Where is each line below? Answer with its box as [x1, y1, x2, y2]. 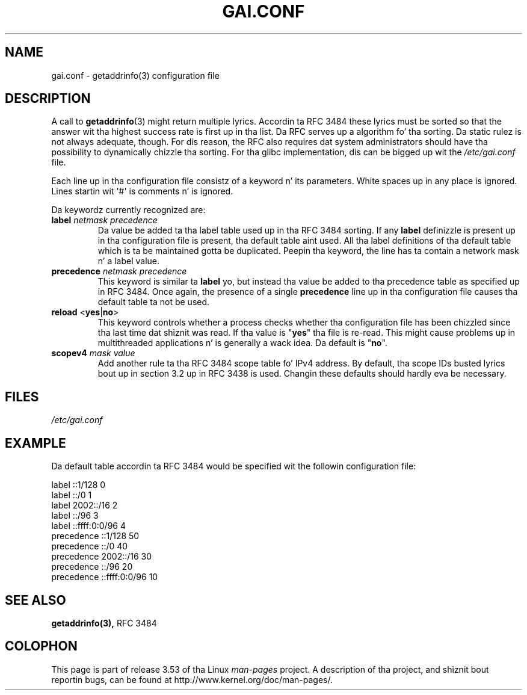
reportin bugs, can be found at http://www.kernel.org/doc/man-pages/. [51, 674, 333, 685]
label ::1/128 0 [51, 480, 106, 490]
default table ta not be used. [97, 297, 210, 307]
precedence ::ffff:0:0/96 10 [51, 572, 158, 582]
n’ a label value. [97, 256, 160, 267]
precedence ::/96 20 [51, 561, 133, 572]
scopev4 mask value [51, 348, 135, 359]
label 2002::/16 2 [51, 500, 118, 511]
